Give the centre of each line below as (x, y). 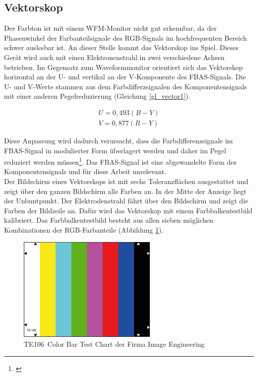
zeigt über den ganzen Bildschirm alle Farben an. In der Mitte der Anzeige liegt (125, 191)
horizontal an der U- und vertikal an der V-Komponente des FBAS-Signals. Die (125, 77)
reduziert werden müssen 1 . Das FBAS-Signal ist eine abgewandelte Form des (120, 161)
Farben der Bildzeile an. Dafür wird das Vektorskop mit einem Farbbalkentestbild (128, 210)
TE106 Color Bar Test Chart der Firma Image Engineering (114, 344)
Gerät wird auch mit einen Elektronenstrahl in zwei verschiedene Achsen (114, 57)
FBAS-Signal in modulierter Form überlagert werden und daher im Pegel (115, 150)
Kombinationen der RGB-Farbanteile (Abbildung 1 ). (84, 230)
